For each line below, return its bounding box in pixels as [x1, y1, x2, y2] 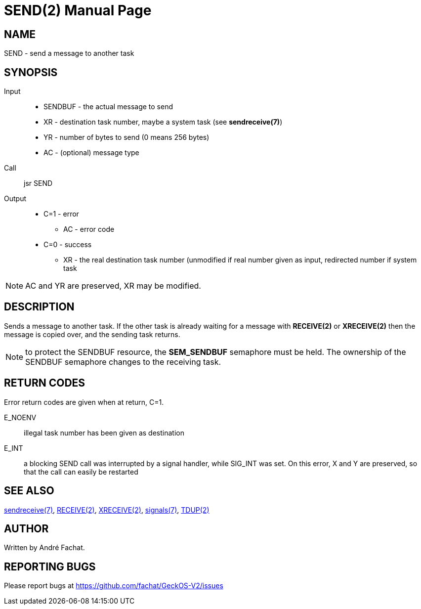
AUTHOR [4, 522, 49, 535]
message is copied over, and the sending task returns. [4, 330, 180, 339]
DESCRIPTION [4, 301, 75, 313]
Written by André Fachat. [4, 543, 85, 552]
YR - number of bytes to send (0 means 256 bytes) [43, 133, 210, 142]
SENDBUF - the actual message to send [43, 102, 173, 111]
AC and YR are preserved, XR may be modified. [25, 281, 201, 291]
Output [4, 194, 26, 203]
